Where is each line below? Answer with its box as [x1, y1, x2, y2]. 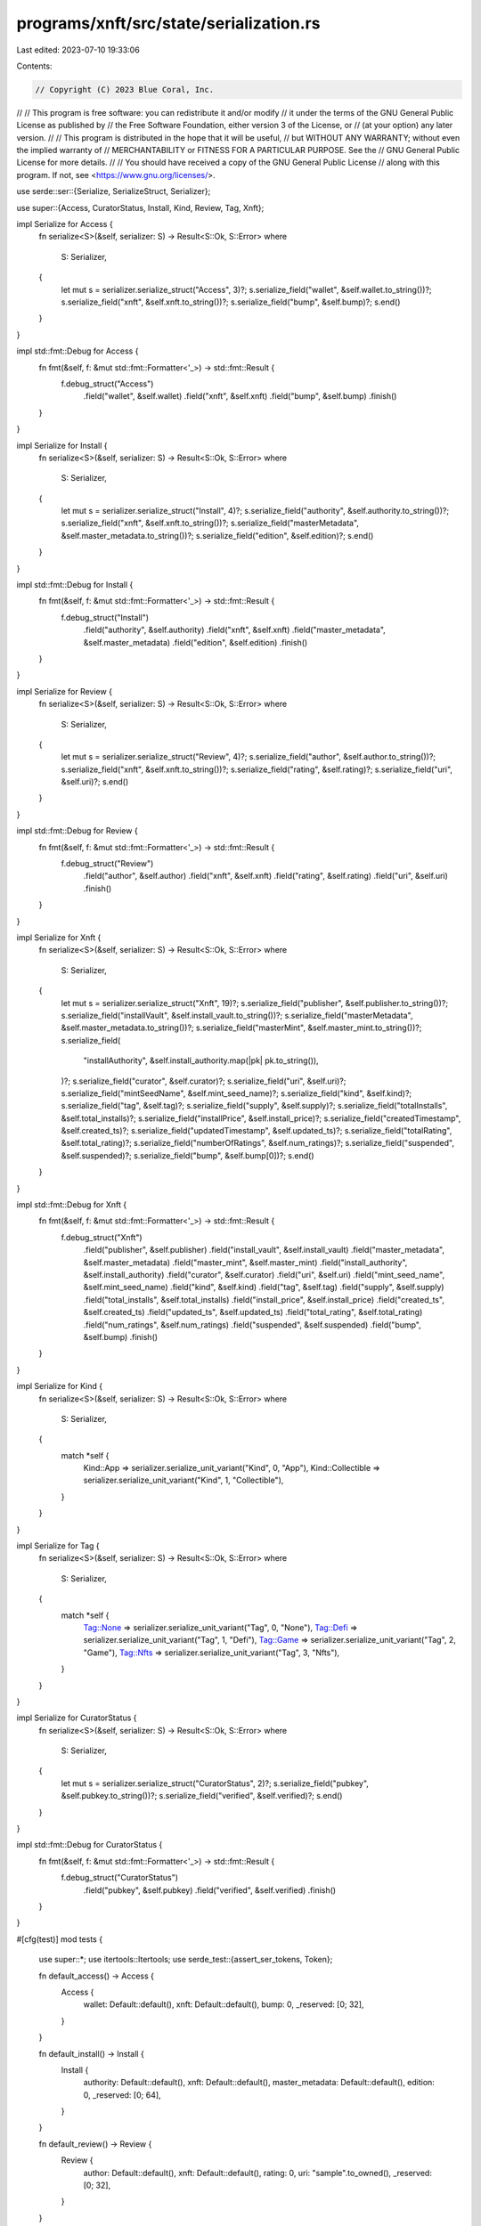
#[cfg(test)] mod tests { [16, 1933, 102, 1945]
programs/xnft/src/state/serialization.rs [16, 13, 321, 33]
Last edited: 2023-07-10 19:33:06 [16, 45, 140, 55]
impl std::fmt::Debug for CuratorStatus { [16, 1840, 163, 1850]
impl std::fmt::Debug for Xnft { [16, 1199, 127, 1210]
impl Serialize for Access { [16, 219, 113, 230]
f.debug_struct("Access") [61, 378, 154, 389]
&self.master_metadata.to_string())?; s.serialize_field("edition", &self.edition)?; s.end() [61, 530, 374, 540]
